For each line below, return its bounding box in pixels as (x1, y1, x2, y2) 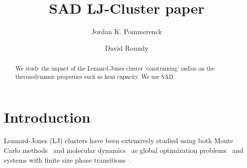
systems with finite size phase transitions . (4, 154, 131, 165)
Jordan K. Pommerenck (91, 26, 162, 37)
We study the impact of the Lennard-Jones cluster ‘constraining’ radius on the (15, 64, 215, 73)
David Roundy (105, 42, 149, 53)
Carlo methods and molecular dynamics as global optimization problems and (4, 145, 244, 155)
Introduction (4, 107, 91, 127)
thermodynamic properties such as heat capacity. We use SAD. (15, 72, 175, 80)
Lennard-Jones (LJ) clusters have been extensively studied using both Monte (4, 135, 233, 146)
